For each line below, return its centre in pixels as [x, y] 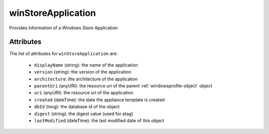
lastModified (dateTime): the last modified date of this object [99, 120]
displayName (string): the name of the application [86, 65]
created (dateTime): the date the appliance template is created [99, 100]
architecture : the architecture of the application [86, 79]
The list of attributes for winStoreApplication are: [64, 54]
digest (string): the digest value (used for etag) [84, 114]
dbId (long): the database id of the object [77, 107]
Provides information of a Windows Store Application [64, 28]
